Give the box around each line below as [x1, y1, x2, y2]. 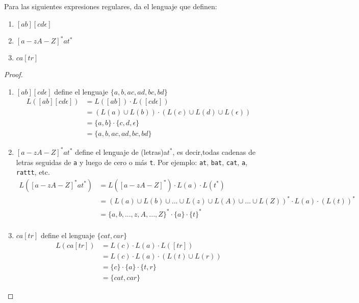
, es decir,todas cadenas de [172, 146, 255, 157]
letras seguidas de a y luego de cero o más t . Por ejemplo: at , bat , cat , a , [16, 156, 247, 167]
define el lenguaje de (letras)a [75, 146, 167, 157]
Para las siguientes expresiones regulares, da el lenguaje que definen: [4, 1, 217, 11]
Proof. [4, 69, 23, 80]
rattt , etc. [16, 167, 50, 177]
